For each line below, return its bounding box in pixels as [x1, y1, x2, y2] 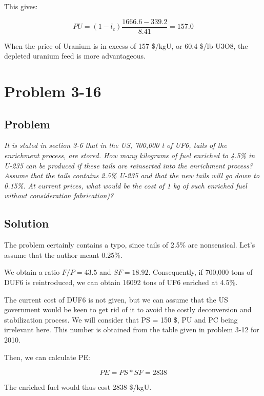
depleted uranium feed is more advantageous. [4, 50, 146, 61]
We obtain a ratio [4, 267, 60, 277]
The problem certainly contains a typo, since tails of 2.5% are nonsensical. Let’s [4, 239, 255, 250]
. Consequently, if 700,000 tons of [148, 267, 253, 277]
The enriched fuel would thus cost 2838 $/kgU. [4, 382, 152, 392]
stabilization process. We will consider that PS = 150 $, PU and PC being [4, 314, 238, 325]
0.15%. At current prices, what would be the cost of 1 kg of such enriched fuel [4, 180, 247, 191]
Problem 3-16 [4, 81, 101, 102]
